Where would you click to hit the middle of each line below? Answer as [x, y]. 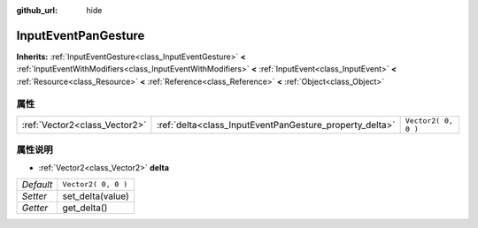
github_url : [37, 10]
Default [37, 184]
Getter [35, 208]
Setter [35, 196]
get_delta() [85, 208]
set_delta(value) [96, 196]
